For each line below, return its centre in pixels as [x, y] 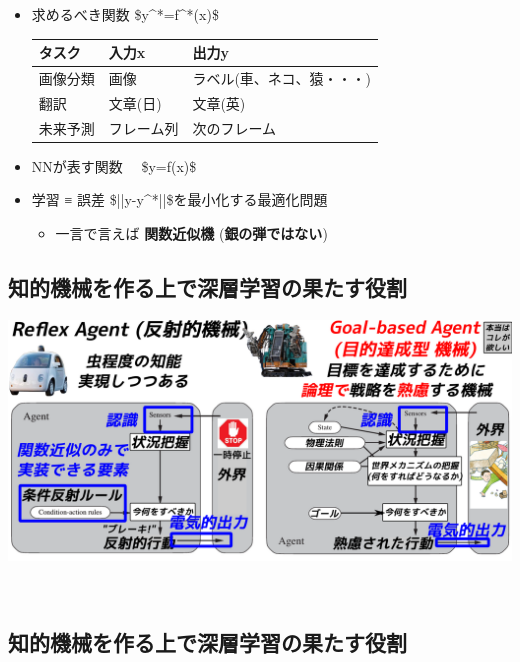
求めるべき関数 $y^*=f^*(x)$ [125, 14]
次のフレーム [234, 127]
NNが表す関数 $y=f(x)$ [114, 165]
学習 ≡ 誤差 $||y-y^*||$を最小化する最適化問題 [179, 199]
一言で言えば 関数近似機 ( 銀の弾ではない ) [191, 232]
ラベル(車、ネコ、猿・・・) [282, 77]
